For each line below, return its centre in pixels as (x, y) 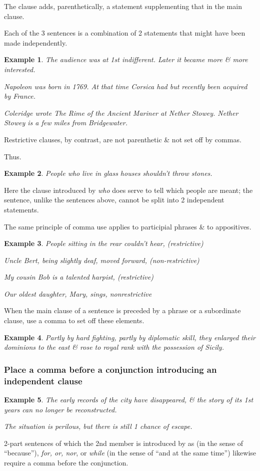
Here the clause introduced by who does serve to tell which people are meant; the (128, 190)
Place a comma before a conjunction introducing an (110, 369)
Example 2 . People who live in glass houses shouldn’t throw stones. (108, 173)
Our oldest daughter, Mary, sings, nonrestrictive (78, 293)
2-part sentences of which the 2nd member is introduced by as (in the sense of (124, 443)
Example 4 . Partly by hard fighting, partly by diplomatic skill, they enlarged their (130, 337)
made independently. (36, 42)
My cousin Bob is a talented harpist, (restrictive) (79, 277)
